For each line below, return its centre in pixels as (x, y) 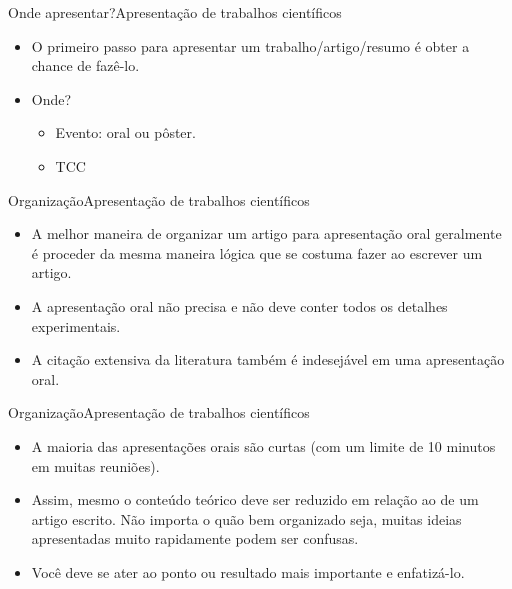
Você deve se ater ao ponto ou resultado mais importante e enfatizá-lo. (248, 571)
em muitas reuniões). (95, 465)
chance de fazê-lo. (85, 65)
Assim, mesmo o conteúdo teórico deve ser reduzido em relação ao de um (255, 499)
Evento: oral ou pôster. (125, 132)
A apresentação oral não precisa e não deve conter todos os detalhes (239, 305)
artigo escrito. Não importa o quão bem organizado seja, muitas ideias (246, 518)
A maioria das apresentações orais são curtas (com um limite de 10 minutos (263, 445)
